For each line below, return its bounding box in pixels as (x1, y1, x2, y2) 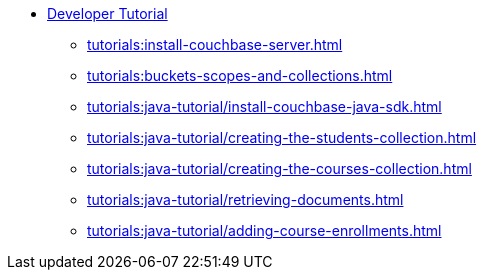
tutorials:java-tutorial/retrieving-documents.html (87, 191, 404, 208)
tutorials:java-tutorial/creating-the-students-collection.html (87, 129, 477, 146)
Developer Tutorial (47, 5, 168, 22)
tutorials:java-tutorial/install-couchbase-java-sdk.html (87, 98, 442, 115)
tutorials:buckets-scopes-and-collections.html (87, 67, 393, 84)
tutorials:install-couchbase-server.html (87, 36, 343, 53)
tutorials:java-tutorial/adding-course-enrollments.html (87, 222, 442, 239)
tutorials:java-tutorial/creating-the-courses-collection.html (87, 160, 472, 177)
